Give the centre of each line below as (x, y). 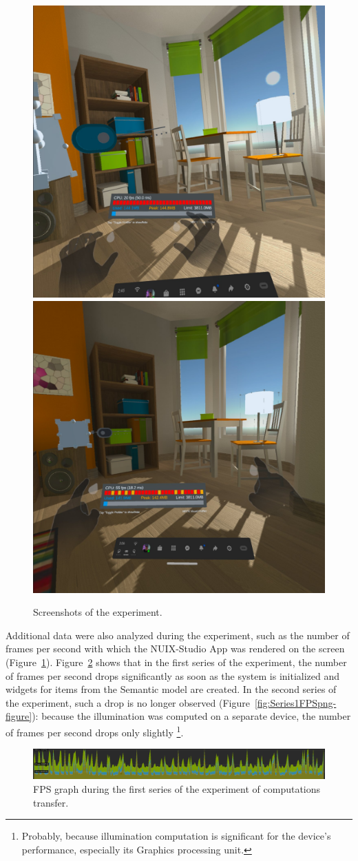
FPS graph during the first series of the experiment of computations (177, 789)
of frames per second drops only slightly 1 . (95, 731)
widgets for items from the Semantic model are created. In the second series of (171, 689)
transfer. (51, 802)
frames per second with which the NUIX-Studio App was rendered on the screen (175, 649)
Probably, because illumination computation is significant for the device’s (176, 836)
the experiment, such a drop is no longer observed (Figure (128, 702)
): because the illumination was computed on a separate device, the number (191, 716)
